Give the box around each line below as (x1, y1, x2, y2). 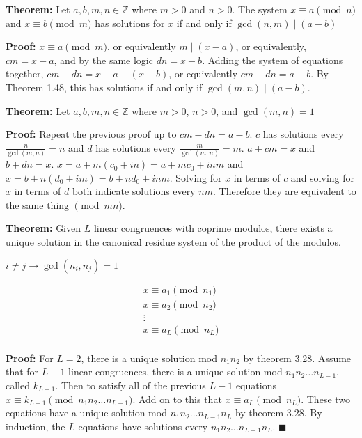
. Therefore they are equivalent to (213, 184, 356, 198)
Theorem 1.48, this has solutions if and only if (6, 79, 203, 94)
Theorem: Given (6, 221, 81, 235)
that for (6, 364, 39, 379)
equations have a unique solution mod (6, 405, 167, 420)
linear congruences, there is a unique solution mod (68, 364, 283, 379)
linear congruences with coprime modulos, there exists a (93, 221, 333, 235)
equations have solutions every (78, 419, 208, 433)
